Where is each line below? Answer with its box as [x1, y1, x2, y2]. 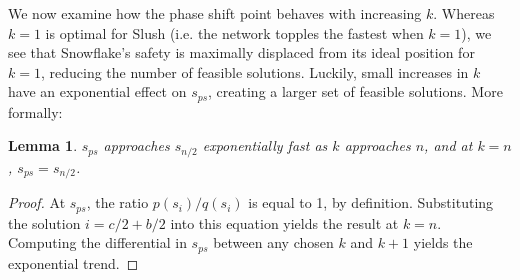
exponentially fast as [202, 135, 328, 156]
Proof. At [8, 192, 66, 213]
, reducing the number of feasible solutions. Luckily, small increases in [40, 61, 469, 82]
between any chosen [213, 232, 334, 253]
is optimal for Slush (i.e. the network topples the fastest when [45, 22, 424, 43]
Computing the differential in [8, 232, 187, 253]
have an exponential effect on [8, 81, 187, 102]
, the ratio [86, 192, 149, 213]
